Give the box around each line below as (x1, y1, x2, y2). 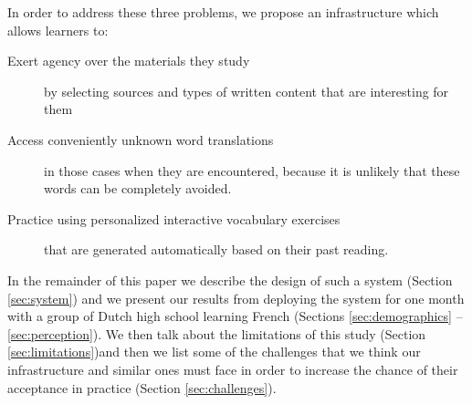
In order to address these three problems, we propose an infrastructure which (7, 3, 439, 21)
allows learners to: (7, 20, 109, 39)
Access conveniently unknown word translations (7, 129, 274, 149)
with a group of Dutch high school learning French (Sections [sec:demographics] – (7, 306, 463, 326)
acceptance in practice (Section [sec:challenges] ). (7, 378, 277, 397)
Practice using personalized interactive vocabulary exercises (7, 209, 341, 228)
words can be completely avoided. (44, 179, 232, 198)
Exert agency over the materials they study (7, 51, 250, 70)
